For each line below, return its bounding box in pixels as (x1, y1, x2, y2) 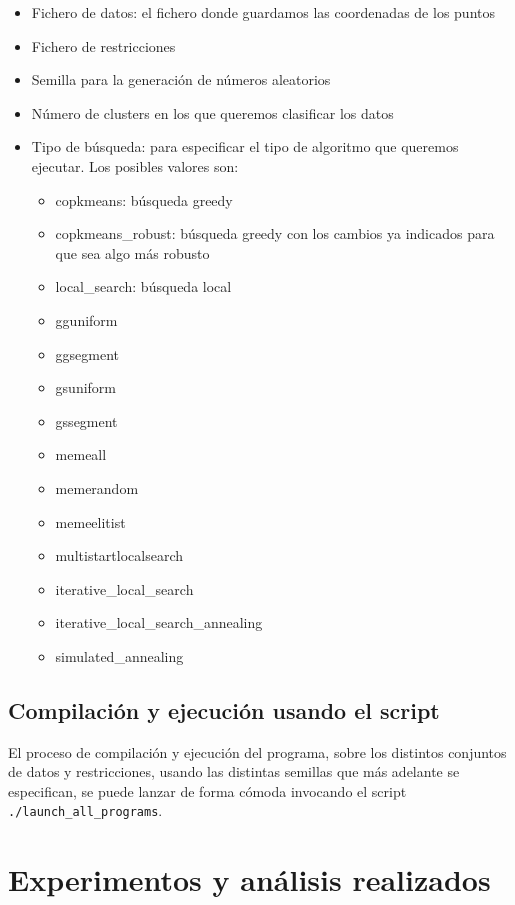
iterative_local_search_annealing (55, 612, 263, 633)
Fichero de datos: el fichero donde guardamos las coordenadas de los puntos (31, 2, 495, 22)
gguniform (55, 309, 118, 330)
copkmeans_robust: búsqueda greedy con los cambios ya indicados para (55, 223, 495, 244)
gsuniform (55, 377, 117, 398)
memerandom (55, 477, 139, 498)
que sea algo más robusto (55, 242, 210, 263)
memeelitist (55, 511, 126, 532)
